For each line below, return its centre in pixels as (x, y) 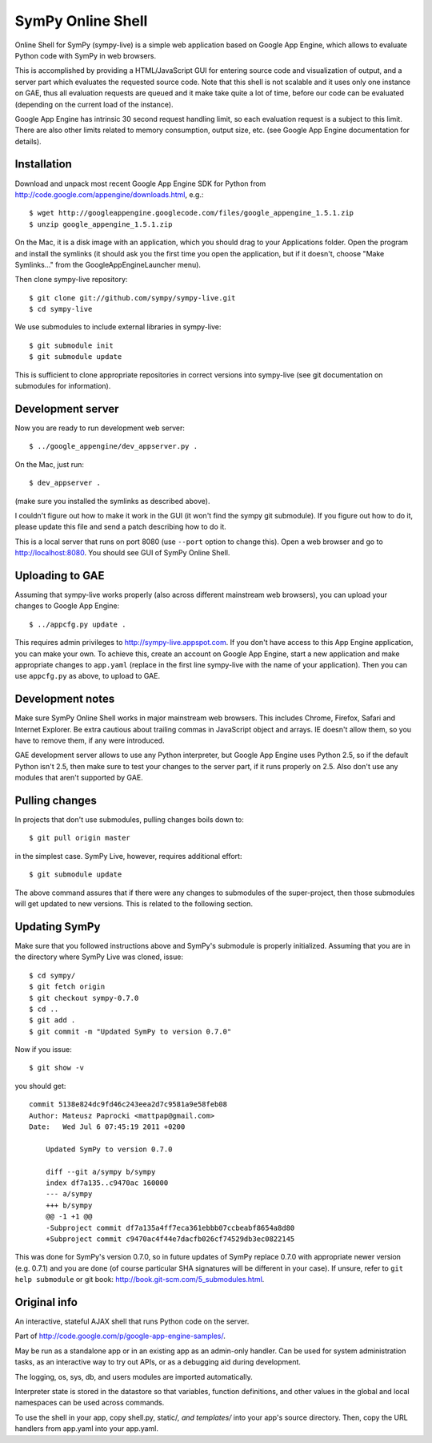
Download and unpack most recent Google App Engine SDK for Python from (140, 183)
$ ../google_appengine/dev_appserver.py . (114, 446)
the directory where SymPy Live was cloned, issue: (99, 957)
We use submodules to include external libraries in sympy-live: (118, 327)
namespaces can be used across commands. (90, 1403)
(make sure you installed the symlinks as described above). (112, 501)
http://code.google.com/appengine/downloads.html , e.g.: (109, 194)
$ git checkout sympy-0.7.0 (84, 998)
